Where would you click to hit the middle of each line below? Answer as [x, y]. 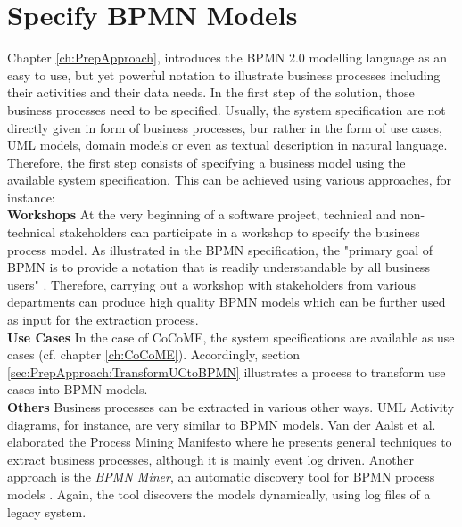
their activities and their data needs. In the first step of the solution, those [211, 92]
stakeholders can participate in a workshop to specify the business [239, 232]
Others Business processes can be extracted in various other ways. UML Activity [231, 407]
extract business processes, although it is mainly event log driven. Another [211, 459]
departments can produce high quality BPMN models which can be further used [227, 302]
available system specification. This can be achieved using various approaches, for [230, 180]
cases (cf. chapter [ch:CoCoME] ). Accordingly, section [153, 354]
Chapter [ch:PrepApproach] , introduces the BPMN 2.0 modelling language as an [227, 58]
